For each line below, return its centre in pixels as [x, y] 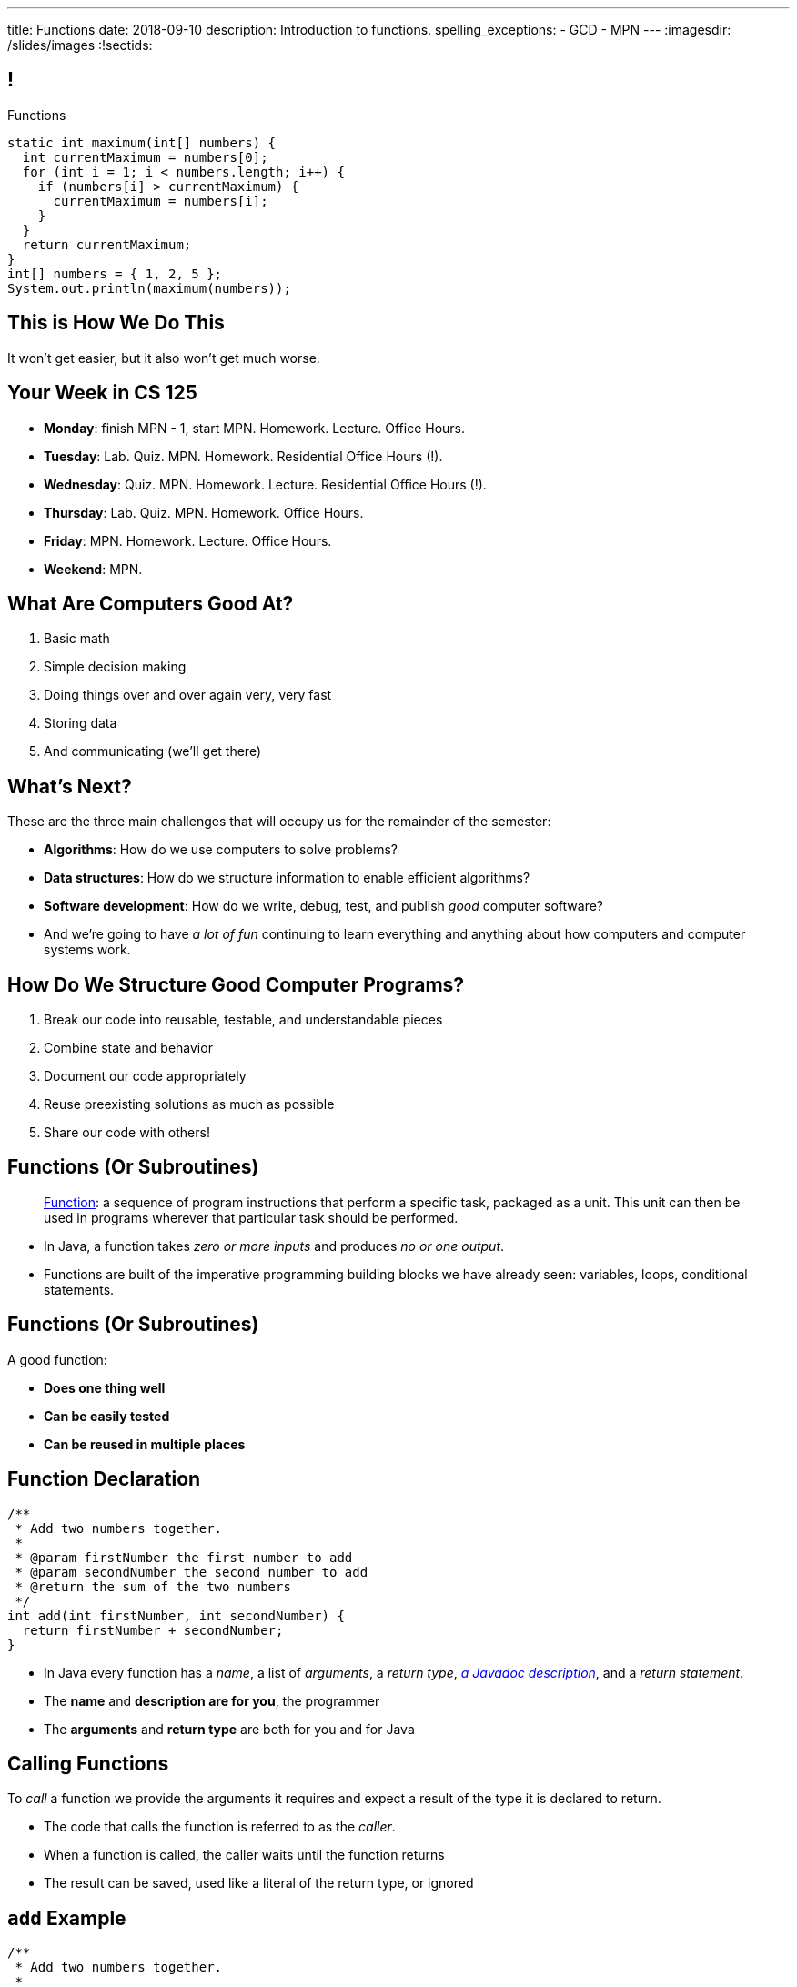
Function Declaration [104, 1479]
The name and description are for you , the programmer [212, 1700]
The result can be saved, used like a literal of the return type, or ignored [259, 1883]
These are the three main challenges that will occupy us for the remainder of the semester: [279, 822]
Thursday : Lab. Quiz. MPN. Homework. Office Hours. [204, 512]
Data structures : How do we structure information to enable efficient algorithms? [287, 878]
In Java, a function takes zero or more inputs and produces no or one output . [274, 1246]
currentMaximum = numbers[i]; [161, 201]
